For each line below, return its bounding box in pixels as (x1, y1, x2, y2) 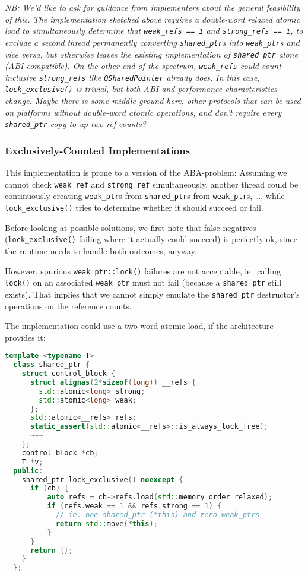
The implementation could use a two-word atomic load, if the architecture (5, 319, 274, 332)
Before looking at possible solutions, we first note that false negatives (5, 221, 256, 233)
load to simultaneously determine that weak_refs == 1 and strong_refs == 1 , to (5, 24, 303, 37)
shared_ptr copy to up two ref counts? (5, 118, 146, 130)
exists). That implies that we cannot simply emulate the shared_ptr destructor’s (5, 287, 300, 300)
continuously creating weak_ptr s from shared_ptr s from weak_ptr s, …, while (5, 189, 285, 202)
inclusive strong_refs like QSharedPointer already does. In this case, (5, 71, 260, 83)
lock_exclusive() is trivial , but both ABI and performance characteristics (5, 83, 277, 95)
